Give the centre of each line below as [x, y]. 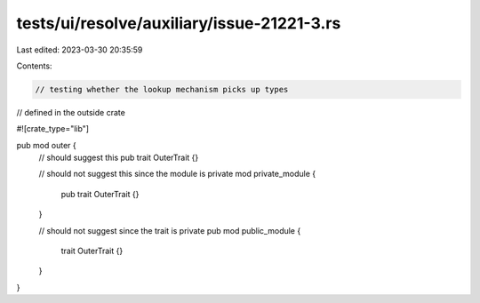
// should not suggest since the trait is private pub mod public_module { [170, 230]
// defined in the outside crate [71, 112]
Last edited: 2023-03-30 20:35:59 [80, 50]
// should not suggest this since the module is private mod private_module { [177, 174]
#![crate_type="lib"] [52, 129]
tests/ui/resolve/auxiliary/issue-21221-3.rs [179, 23]
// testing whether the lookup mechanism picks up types [162, 89]
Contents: [34, 66]
